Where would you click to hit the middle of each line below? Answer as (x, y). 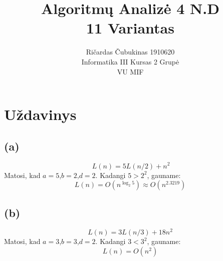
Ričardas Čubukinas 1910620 (130, 52)
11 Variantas (130, 28)
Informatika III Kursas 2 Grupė (130, 61)
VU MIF (130, 71)
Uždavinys (40, 114)
